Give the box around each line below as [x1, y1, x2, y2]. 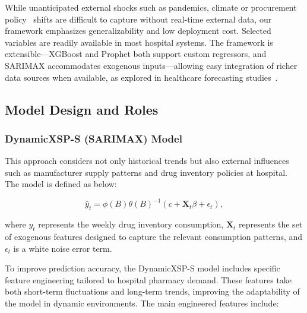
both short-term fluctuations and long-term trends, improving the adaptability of [5, 285, 300, 298]
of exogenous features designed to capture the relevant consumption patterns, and [5, 230, 303, 243]
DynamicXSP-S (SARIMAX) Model [5, 131, 182, 146]
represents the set [239, 218, 303, 230]
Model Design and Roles [5, 100, 159, 118]
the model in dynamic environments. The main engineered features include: [5, 297, 279, 309]
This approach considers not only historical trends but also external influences [5, 154, 289, 167]
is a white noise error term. [13, 242, 112, 254]
